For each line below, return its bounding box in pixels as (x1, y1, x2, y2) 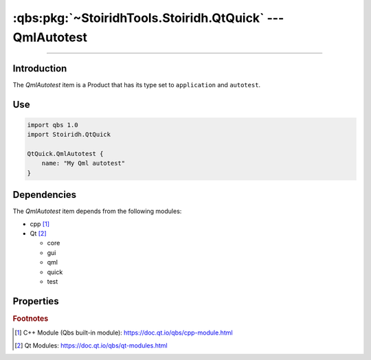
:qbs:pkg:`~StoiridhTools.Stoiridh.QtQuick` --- (12, 10, 284, 25)
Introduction (12, 63, 67, 74)
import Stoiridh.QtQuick (27, 131, 111, 139)
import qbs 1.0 (27, 121, 78, 128)
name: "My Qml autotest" (41, 159, 126, 168)
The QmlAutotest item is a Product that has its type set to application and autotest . (12, 80, 261, 89)
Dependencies (12, 189, 77, 201)
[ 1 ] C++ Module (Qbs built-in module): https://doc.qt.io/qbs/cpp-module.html (14, 328, 233, 337)
